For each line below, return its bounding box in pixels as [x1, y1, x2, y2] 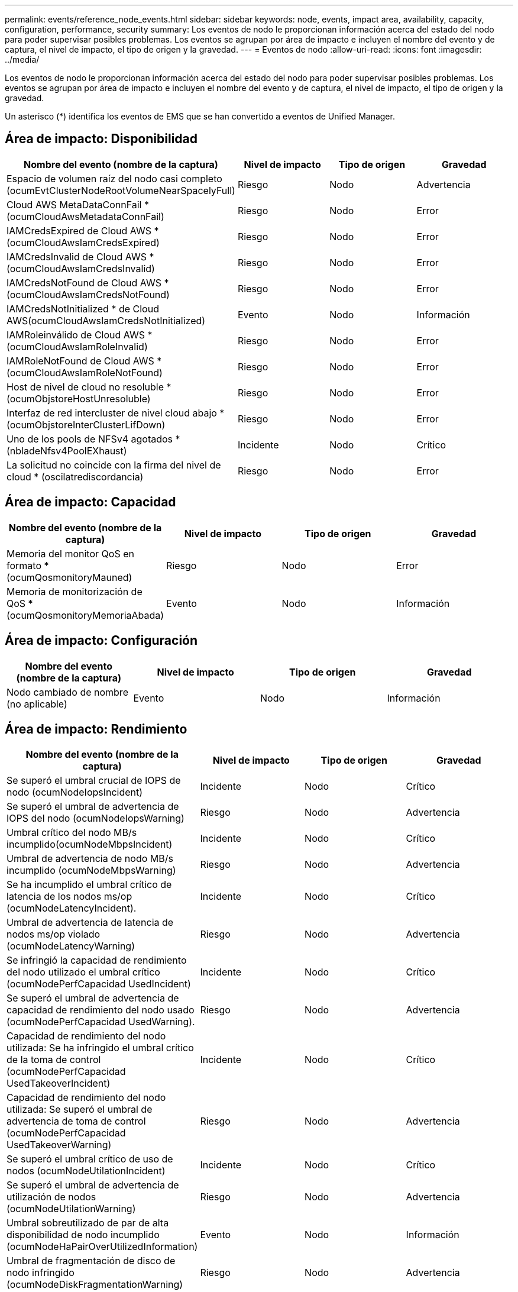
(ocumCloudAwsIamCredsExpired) [7, 236, 160, 248]
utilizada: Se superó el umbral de [7, 1103, 153, 1116]
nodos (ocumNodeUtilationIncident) [7, 1165, 166, 1177]
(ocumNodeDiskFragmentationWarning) [7, 1278, 183, 1291]
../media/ [5, 54, 40, 64]
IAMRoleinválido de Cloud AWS [7, 328, 145, 341]
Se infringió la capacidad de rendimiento [7, 954, 187, 967]
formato [7, 559, 41, 571]
